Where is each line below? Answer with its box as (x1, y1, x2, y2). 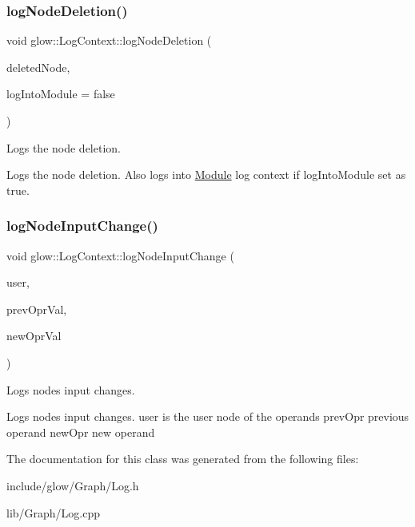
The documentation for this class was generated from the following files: (6, 450, 359, 467)
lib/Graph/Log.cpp (6, 504, 101, 521)
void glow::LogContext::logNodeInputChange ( (6, 247, 234, 263)
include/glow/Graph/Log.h (6, 477, 139, 493)
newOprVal (6, 327, 62, 344)
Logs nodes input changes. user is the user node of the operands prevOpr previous (6, 408, 409, 425)
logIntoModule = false (6, 85, 115, 102)
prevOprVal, (6, 300, 67, 317)
